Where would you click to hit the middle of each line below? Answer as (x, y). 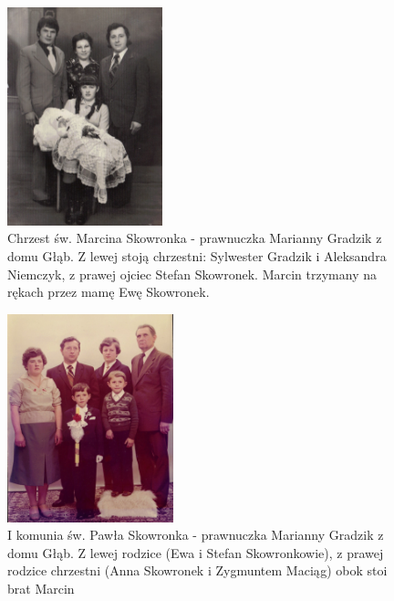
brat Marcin (41, 588)
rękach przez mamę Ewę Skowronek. (109, 292)
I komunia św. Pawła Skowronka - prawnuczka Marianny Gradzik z (196, 535)
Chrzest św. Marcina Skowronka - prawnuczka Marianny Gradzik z (195, 238)
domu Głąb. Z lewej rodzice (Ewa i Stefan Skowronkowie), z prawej (196, 552)
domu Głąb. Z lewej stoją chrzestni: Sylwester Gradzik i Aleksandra (197, 256)
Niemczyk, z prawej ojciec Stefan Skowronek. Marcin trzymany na (192, 274)
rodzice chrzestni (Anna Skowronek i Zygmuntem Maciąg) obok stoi (197, 570)
